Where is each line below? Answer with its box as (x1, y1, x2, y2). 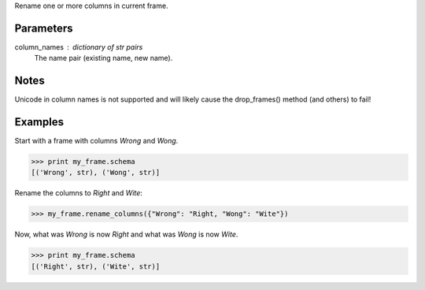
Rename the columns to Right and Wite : (14, 188, 143, 198)
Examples (14, 115, 65, 129)
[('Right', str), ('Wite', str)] (31, 262, 161, 271)
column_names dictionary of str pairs (14, 42, 143, 51)
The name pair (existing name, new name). (34, 54, 173, 63)
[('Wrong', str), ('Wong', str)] (31, 168, 161, 177)
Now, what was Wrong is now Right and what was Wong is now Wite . (14, 229, 238, 240)
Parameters (14, 21, 73, 35)
